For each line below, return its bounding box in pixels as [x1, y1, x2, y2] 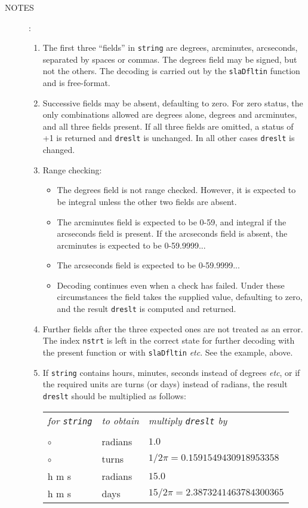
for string [47, 413, 93, 427]
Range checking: [42, 163, 102, 176]
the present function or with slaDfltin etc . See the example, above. [42, 345, 293, 358]
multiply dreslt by [148, 413, 227, 427]
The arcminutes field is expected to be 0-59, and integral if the [57, 215, 287, 228]
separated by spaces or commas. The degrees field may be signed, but [42, 53, 297, 65]
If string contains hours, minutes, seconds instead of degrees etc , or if [42, 366, 300, 378]
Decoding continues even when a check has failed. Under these [57, 279, 285, 291]
